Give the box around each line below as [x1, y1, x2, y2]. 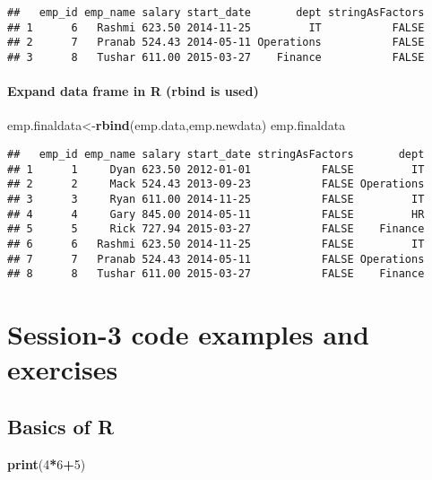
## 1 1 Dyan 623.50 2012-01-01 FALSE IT [7, 162, 425, 176]
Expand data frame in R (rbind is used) [7, 82, 259, 100]
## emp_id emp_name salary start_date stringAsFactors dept [7, 148, 425, 161]
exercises [7, 351, 118, 388]
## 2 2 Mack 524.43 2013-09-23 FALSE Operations [7, 178, 425, 191]
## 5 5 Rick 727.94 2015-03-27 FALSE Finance [7, 223, 425, 236]
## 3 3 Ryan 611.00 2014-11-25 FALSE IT [7, 192, 425, 205]
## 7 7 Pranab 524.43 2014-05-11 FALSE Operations [7, 252, 425, 266]
